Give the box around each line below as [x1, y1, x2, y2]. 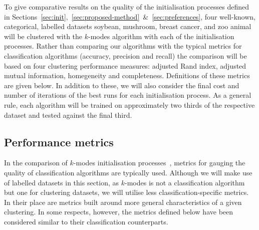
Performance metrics [4, 134, 114, 149]
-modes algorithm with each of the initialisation [88, 31, 234, 41]
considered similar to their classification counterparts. [4, 216, 168, 226]
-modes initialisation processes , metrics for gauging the [73, 157, 245, 168]
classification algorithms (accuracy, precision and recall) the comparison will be [4, 50, 247, 61]
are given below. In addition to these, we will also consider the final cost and [4, 80, 239, 90]
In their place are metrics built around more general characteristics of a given [4, 196, 242, 207]
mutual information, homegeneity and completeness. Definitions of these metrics [4, 70, 250, 81]
